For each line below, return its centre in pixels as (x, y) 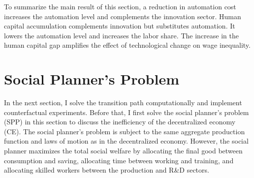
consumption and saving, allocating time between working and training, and (119, 160)
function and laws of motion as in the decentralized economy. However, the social (126, 141)
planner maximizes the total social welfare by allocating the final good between (123, 151)
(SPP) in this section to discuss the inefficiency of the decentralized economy (120, 122)
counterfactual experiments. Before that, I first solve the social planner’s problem (127, 112)
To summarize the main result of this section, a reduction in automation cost (120, 6)
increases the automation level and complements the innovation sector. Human (123, 16)
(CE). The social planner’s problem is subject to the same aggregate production (125, 131)
